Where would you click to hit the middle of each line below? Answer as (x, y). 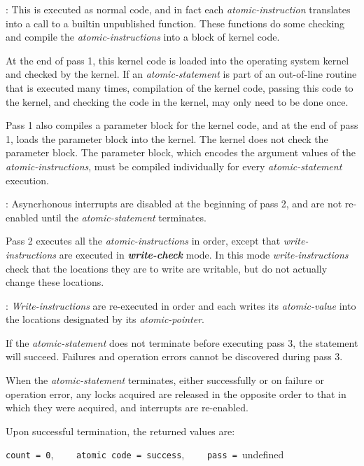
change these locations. (55, 282)
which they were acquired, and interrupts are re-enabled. (127, 407)
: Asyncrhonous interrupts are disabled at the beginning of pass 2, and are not (174, 204)
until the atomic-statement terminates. (124, 217)
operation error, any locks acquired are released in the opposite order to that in (176, 393)
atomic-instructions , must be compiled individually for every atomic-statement (174, 166)
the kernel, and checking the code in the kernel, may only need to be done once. (177, 101)
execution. (27, 180)
